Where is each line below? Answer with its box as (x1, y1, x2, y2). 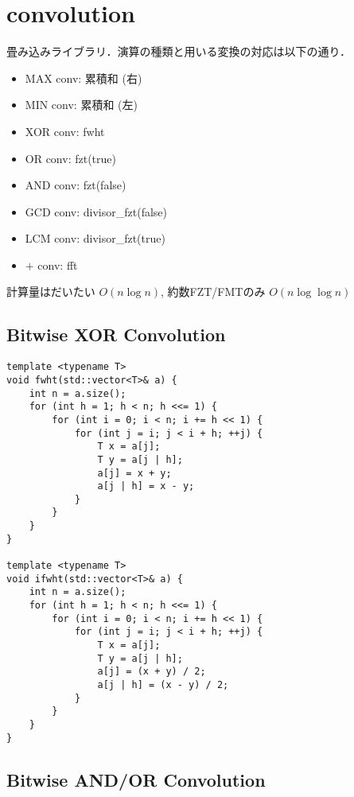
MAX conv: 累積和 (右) (25, 69, 142, 86)
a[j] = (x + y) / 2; (97, 666, 206, 678)
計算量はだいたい (6, 283, 95, 300)
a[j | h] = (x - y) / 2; (97, 679, 229, 691)
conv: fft (37, 256, 78, 273)
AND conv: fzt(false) (25, 177, 126, 193)
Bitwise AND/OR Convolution (6, 767, 266, 791)
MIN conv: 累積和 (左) (25, 96, 138, 113)
